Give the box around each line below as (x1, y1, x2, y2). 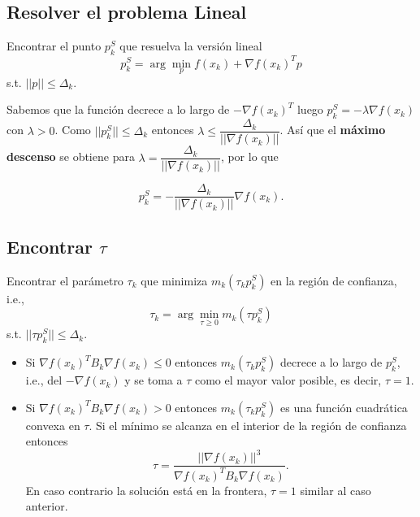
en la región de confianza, (271, 272, 397, 289)
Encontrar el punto (6, 37, 102, 54)
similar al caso (300, 481, 371, 498)
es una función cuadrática (279, 398, 408, 415)
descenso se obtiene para (6, 148, 135, 165)
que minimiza (141, 272, 208, 289)
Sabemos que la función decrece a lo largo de (6, 101, 230, 118)
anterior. (25, 497, 68, 515)
